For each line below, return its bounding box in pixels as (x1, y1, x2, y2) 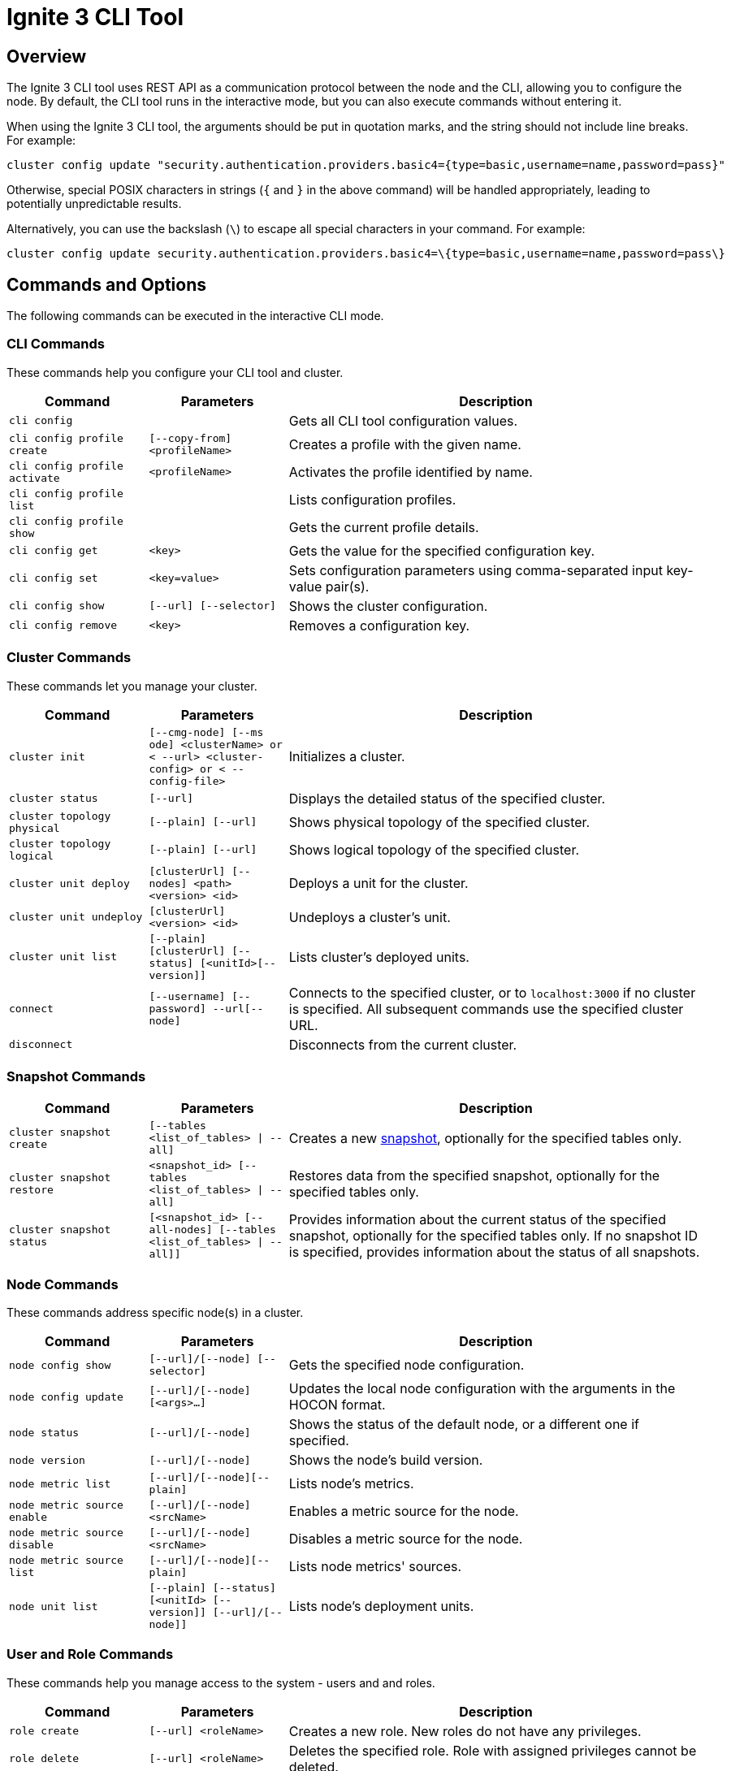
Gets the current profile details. (288, 518, 479, 535)
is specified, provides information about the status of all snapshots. (288, 1244, 700, 1261)
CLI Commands (6, 336, 105, 353)
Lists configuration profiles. (288, 491, 456, 508)
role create (9, 1725, 80, 1738)
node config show (9, 1358, 111, 1371)
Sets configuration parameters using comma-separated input (288, 561, 663, 578)
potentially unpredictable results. (6, 197, 182, 211)
